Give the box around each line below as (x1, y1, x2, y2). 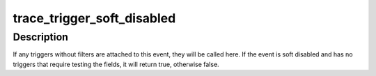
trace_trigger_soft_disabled (13, 10, 176, 26)
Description (13, 31, 69, 43)
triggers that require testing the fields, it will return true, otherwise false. (13, 60, 219, 68)
